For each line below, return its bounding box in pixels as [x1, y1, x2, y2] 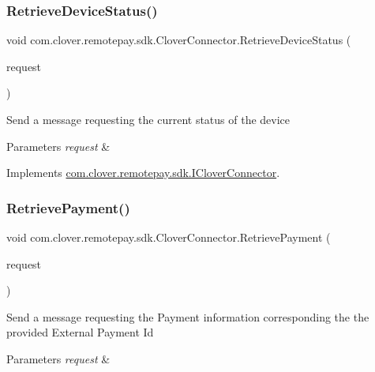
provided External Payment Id [6, 324, 154, 340]
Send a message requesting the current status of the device [6, 111, 291, 127]
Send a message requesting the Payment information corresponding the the [6, 308, 369, 325]
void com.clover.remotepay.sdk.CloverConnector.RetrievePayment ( [6, 229, 331, 245]
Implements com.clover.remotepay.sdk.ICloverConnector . [6, 164, 280, 181]
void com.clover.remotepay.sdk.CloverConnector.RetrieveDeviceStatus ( [6, 32, 351, 48]
